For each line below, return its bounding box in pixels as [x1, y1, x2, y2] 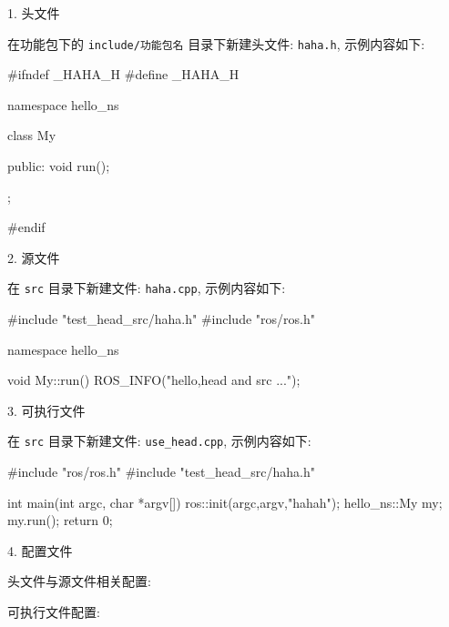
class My [7, 126, 56, 145]
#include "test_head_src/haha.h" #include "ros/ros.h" [7, 309, 315, 329]
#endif [7, 217, 46, 237]
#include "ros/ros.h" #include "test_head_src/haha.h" [7, 462, 315, 481]
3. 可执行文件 [7, 400, 86, 420]
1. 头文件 [7, 4, 60, 22]
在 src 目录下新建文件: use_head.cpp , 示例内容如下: [7, 431, 311, 450]
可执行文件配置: [7, 602, 100, 622]
